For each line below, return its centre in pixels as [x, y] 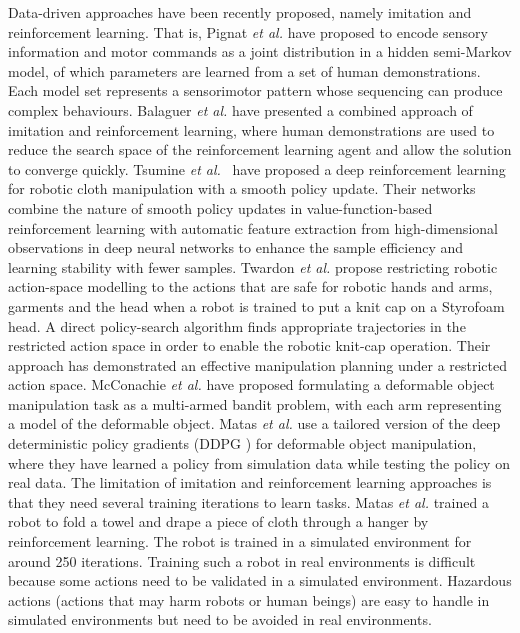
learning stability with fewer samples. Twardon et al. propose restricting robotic [253, 266]
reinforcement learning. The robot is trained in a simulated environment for [240, 541]
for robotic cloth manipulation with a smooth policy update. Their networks [242, 188]
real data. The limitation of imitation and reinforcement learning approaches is [250, 482]
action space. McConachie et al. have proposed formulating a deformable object [251, 384]
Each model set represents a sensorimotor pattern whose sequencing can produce [255, 90]
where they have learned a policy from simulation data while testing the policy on [259, 462]
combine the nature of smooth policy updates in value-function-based [220, 207]
